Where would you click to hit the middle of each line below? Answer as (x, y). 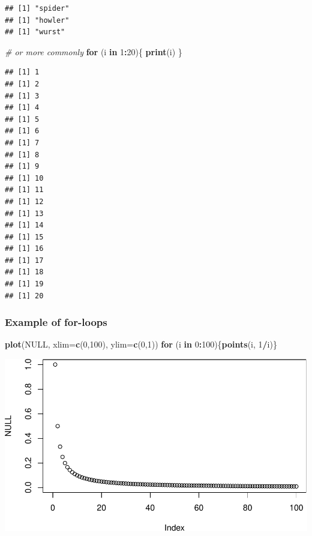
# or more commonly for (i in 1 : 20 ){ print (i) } (94, 51)
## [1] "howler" (37, 20)
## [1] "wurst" (35, 32)
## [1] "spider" (37, 8)
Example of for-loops (56, 322)
